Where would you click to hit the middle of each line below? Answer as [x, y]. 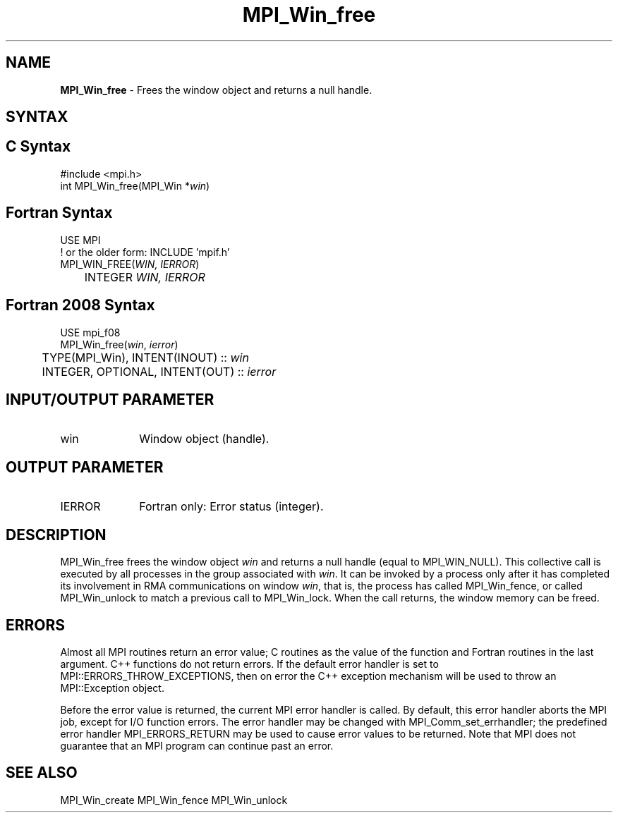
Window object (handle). [204, 439]
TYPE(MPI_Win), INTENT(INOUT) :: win [145, 357]
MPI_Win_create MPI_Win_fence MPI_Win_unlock [174, 800]
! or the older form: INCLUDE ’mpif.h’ [145, 252]
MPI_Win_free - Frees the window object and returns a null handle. [216, 90]
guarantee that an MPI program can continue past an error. [197, 745]
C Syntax [38, 147]
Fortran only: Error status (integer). [231, 507]
